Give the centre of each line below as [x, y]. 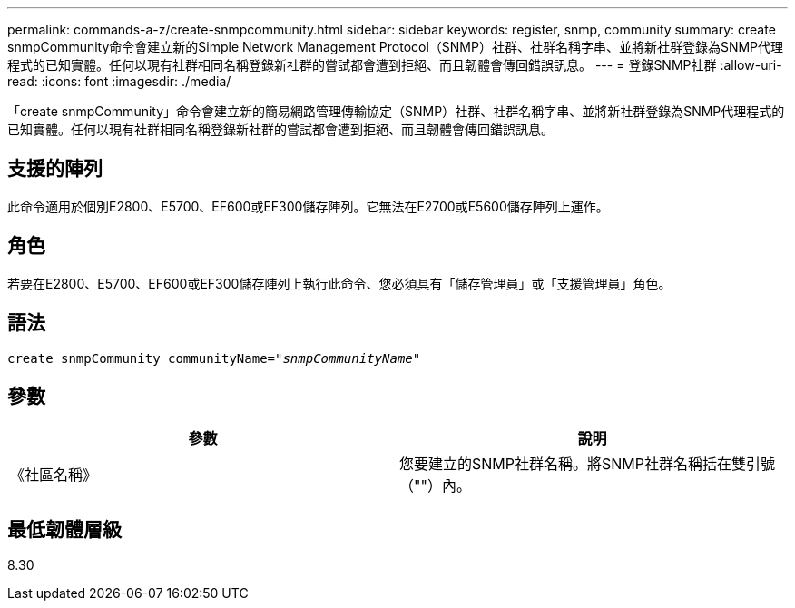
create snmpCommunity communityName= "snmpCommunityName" [214, 358]
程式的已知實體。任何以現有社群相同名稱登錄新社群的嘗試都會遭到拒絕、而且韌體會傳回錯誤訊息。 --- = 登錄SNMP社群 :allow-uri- [395, 65]
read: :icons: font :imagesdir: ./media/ [119, 81]
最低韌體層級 [64, 529]
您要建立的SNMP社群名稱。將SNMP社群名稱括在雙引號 [587, 464]
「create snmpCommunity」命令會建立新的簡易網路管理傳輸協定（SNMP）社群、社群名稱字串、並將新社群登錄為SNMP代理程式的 [396, 111]
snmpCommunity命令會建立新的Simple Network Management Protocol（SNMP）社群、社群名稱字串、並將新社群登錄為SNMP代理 [396, 47]
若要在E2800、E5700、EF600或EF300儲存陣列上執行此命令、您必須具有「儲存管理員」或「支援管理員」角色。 [339, 283]
